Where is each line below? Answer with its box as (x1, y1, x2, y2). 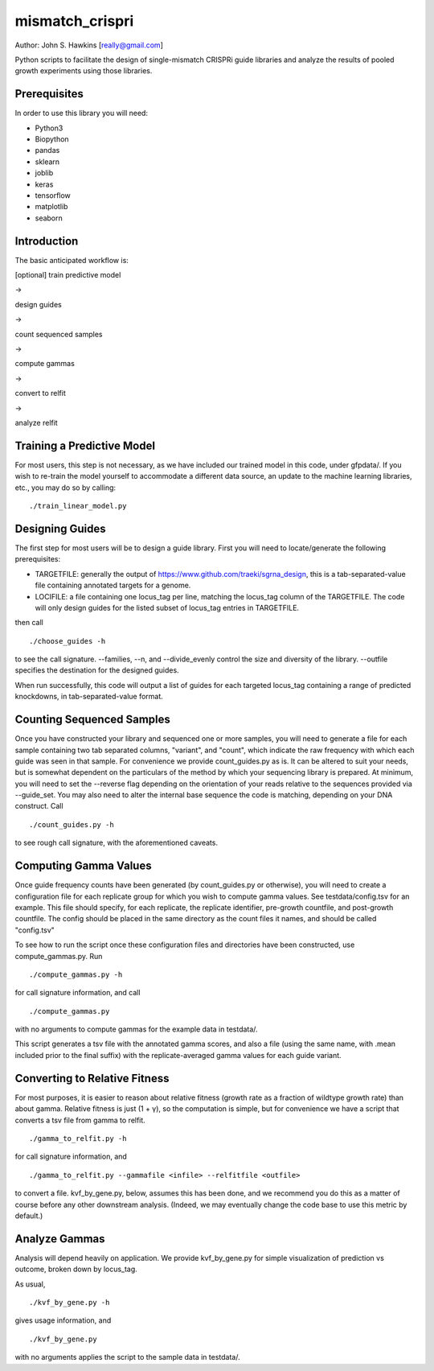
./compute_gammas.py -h (29, 970, 123, 979)
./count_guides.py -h (29, 820, 114, 829)
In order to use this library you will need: (14, 109, 149, 118)
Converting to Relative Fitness (14, 1071, 170, 1085)
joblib (35, 168, 54, 178)
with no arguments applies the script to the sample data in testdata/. (14, 1352, 240, 1362)
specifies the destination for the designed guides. (14, 665, 180, 675)
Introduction (14, 234, 79, 248)
